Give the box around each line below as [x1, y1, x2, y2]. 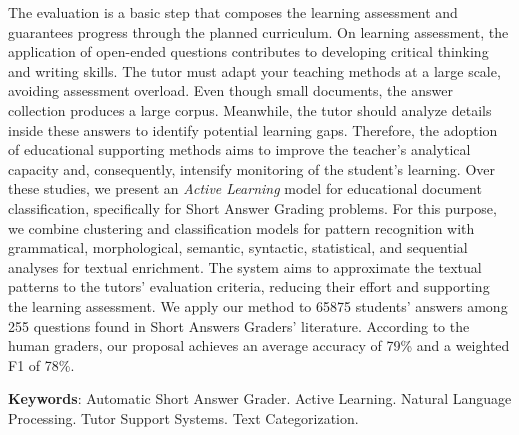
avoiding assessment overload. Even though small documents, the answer [8, 80, 453, 101]
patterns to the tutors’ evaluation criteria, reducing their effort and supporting [8, 276, 490, 297]
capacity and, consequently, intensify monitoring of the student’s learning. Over [8, 158, 495, 179]
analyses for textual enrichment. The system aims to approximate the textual [8, 256, 482, 277]
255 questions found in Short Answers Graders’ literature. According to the [8, 315, 470, 336]
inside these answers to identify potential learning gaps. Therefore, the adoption [8, 119, 498, 140]
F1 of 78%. [8, 354, 75, 375]
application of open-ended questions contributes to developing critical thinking [8, 41, 489, 62]
